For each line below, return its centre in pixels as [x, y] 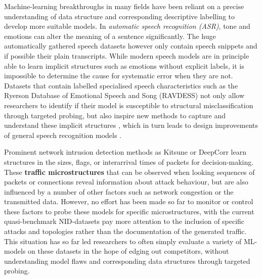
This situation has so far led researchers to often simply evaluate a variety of [123, 241]
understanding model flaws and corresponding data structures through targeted [127, 261]
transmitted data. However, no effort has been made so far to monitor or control [129, 201]
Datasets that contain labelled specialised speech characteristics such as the [121, 85]
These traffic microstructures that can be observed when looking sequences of [129, 172]
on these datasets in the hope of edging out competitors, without [128, 251]
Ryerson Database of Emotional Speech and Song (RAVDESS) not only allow [124, 95]
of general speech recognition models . [63, 135]
